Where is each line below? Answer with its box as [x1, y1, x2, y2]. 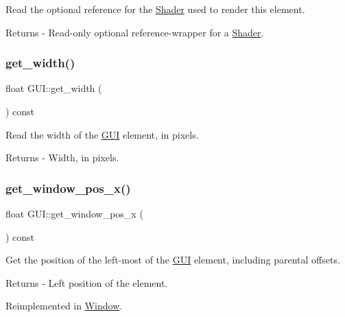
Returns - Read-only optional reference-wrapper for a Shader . [5, 25, 264, 39]
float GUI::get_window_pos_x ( [5, 207, 143, 220]
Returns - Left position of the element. [5, 275, 168, 290]
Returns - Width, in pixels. [5, 150, 119, 165]
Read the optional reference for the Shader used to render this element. [5, 2, 305, 16]
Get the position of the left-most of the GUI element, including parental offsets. [5, 253, 340, 267]
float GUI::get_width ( [5, 81, 102, 95]
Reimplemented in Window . [5, 298, 123, 313]
